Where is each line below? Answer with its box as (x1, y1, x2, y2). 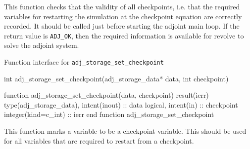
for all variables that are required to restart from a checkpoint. (4, 135, 194, 146)
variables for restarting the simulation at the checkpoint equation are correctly (4, 11, 242, 21)
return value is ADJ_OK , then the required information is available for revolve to (4, 30, 244, 40)
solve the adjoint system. (4, 40, 79, 50)
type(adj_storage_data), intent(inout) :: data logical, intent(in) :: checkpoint (4, 99, 238, 110)
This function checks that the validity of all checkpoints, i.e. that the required (4, 1, 240, 11)
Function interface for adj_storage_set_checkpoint (4, 57, 164, 67)
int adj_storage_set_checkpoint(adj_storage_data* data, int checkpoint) (4, 73, 229, 83)
